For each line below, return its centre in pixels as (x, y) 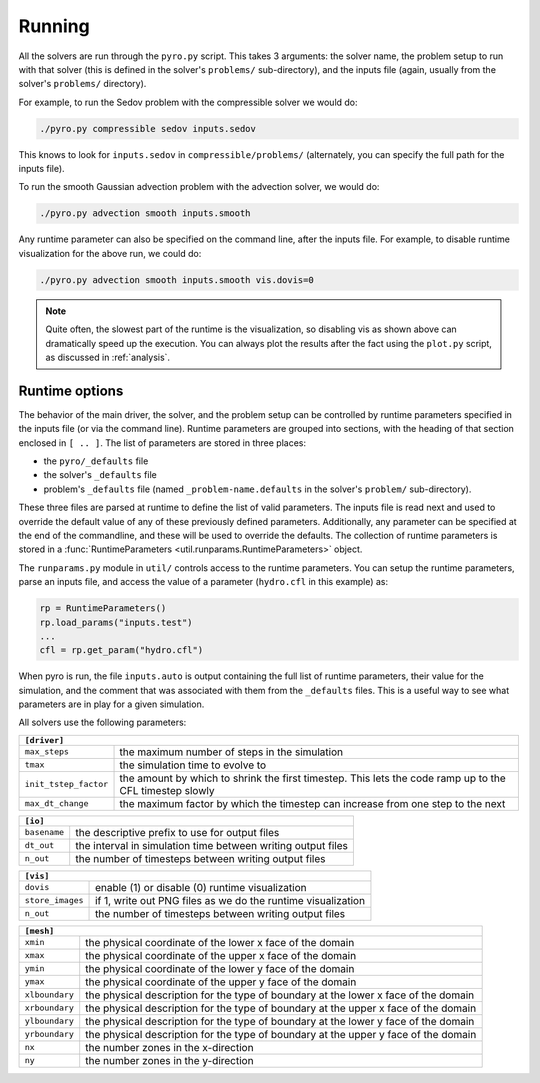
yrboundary (49, 1034)
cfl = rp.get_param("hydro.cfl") (121, 650)
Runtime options (71, 390)
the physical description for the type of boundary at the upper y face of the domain (281, 1034)
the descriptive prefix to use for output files (177, 832)
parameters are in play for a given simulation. (111, 704)
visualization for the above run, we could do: (110, 253)
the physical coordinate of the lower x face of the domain (220, 942)
